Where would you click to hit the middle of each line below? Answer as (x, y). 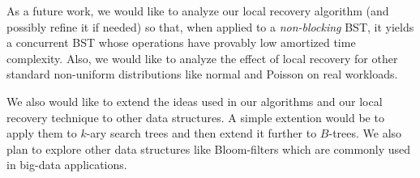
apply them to (42, 133)
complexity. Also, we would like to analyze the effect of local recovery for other (202, 58)
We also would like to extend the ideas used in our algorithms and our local (195, 101)
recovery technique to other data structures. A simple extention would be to (195, 117)
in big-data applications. (67, 165)
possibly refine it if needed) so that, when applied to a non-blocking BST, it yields (210, 26)
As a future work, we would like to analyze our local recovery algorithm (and (198, 11)
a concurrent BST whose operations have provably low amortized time (181, 42)
